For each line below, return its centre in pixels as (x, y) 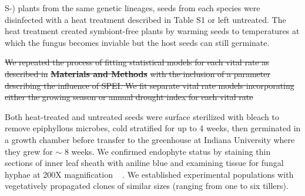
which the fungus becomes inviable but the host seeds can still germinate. (137, 42)
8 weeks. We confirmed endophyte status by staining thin (167, 151)
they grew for (29, 151)
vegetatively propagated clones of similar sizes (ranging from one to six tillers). (147, 186)
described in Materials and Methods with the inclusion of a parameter (138, 73)
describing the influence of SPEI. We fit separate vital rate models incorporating (150, 85)
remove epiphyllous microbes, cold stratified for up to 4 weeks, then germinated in (153, 128)
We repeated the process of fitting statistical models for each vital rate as (137, 62)
